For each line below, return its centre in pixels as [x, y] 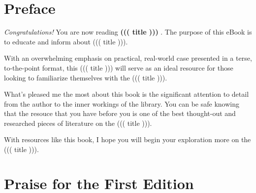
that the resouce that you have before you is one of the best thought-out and [120, 113]
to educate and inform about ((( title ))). [66, 41]
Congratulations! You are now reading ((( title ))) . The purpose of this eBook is [128, 32]
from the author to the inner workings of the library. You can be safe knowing [122, 103]
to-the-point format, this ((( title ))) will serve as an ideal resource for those [119, 67]
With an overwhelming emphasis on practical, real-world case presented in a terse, [128, 58]
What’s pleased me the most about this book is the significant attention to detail [127, 94]
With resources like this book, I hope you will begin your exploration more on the [128, 139]
